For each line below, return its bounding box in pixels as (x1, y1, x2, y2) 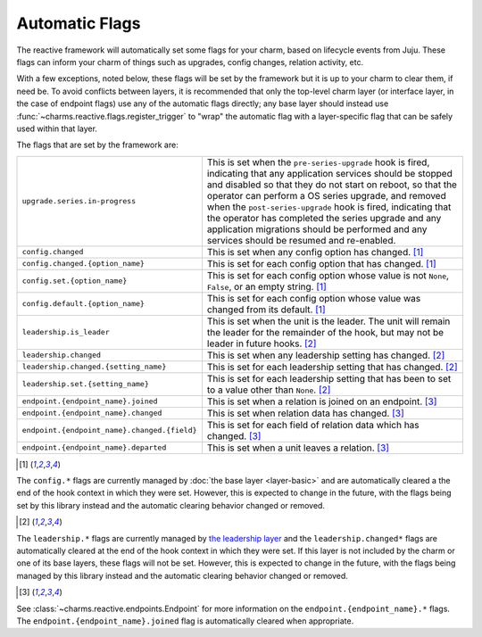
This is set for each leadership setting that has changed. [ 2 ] (206, 360, 459, 373)
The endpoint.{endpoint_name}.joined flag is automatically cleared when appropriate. (16, 616, 354, 626)
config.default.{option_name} (21, 299, 145, 309)
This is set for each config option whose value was (206, 292, 421, 304)
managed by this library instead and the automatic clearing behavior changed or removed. (16, 570, 348, 581)
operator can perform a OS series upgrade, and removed (206, 189, 446, 202)
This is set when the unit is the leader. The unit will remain (206, 315, 451, 327)
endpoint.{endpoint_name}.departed (21, 443, 167, 452)
